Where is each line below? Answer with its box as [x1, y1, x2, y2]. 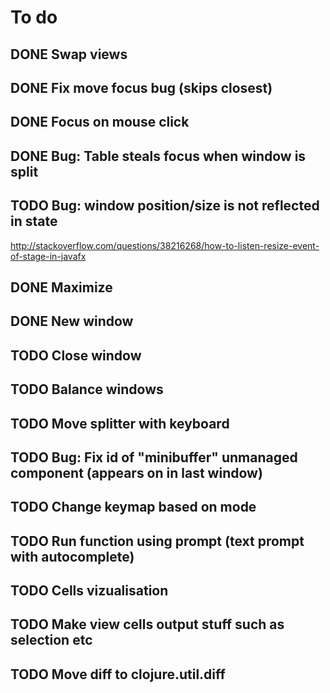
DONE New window [10, 313, 134, 330]
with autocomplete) [10, 548, 135, 565]
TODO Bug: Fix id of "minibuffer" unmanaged [10, 449, 298, 466]
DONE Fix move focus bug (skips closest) [10, 79, 273, 96]
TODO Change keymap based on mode [10, 499, 257, 516]
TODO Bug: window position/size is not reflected [10, 197, 320, 215]
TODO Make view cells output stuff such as [10, 616, 285, 633]
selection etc [10, 632, 93, 649]
